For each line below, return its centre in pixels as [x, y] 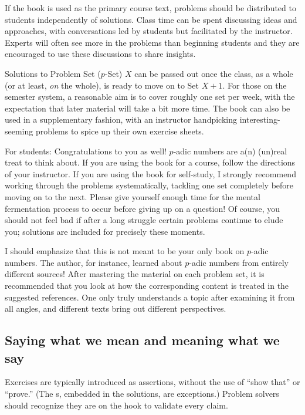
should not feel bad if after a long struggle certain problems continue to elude [144, 220]
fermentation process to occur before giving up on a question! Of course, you [143, 208]
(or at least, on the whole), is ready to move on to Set [102, 85]
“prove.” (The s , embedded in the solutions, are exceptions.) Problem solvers [142, 394]
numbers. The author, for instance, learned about [94, 262]
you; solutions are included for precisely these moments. [105, 231]
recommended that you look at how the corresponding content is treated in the [147, 286]
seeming [19, 131]
